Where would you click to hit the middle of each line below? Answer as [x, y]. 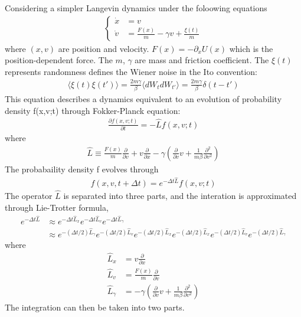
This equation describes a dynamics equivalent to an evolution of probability [143, 99]
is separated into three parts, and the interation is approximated [180, 196]
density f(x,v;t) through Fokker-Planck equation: [93, 110]
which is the [251, 48]
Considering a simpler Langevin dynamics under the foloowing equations [136, 8]
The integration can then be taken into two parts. [95, 307]
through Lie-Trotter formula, [57, 207]
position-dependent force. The [59, 60]
